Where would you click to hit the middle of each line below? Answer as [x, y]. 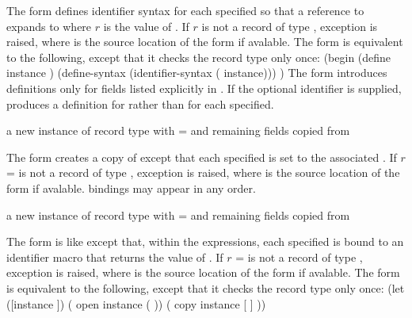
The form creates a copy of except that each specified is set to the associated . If [202, 157]
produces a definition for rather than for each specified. [140, 103]
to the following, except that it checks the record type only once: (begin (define [199, 57]
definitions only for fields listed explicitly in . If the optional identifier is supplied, [204, 88]
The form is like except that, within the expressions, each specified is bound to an [205, 241]
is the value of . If [146, 26]
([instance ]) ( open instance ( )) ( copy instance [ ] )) [136, 303]
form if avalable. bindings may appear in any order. [131, 188]
